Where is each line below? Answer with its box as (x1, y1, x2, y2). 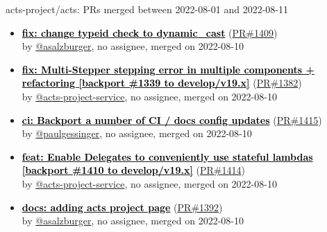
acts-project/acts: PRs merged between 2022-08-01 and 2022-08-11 (6, 2, 289, 16)
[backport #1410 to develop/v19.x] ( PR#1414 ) (22, 163, 245, 177)
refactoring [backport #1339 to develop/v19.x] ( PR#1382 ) (22, 75, 302, 90)
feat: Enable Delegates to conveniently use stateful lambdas (22, 149, 313, 163)
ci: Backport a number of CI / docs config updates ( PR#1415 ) (22, 112, 322, 127)
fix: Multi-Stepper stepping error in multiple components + (22, 62, 315, 76)
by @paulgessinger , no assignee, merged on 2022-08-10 (22, 126, 252, 141)
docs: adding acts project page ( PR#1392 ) (22, 199, 223, 214)
